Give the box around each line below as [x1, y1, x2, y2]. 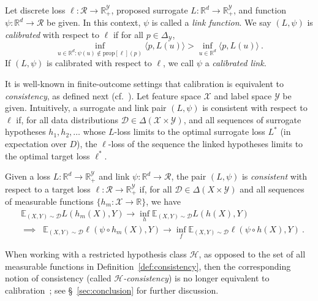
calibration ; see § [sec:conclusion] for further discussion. [5, 283, 219, 296]
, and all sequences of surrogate [183, 113, 301, 126]
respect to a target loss [5, 182, 91, 195]
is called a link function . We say [151, 16, 271, 29]
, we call [163, 56, 194, 69]
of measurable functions [5, 195, 94, 207]
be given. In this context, [47, 16, 141, 29]
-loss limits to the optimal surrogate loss [114, 125, 265, 138]
